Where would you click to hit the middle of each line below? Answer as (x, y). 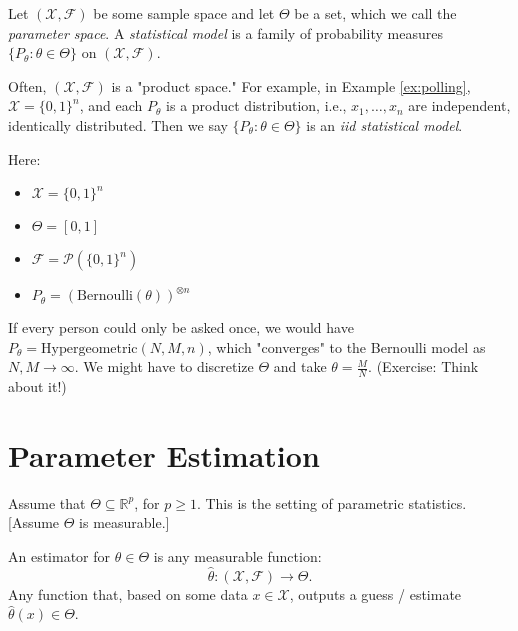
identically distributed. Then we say (118, 124)
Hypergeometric (89, 348)
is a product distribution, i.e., (256, 105)
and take (300, 366)
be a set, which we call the (375, 13)
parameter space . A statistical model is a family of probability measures (225, 32)
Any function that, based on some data (128, 593)
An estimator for (59, 556)
